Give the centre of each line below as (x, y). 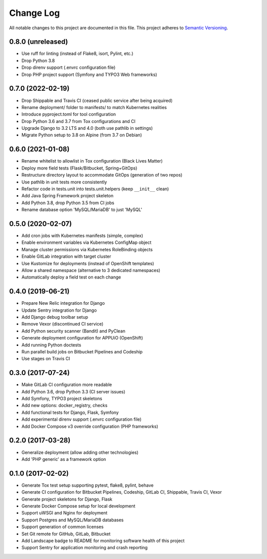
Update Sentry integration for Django (59, 310)
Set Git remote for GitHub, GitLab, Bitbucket (66, 534)
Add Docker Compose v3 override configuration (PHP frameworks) (90, 426)
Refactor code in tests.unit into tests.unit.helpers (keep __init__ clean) (95, 189)
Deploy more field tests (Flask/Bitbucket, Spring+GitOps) (79, 168)
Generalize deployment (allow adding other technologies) (80, 452)
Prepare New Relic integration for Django (63, 303)
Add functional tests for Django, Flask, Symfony (70, 412)
